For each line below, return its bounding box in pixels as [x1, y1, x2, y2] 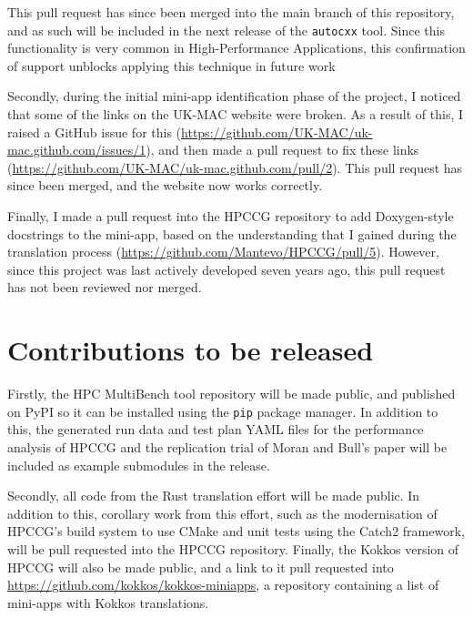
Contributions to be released [7, 331, 374, 369]
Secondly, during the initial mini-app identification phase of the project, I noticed [7, 86, 461, 106]
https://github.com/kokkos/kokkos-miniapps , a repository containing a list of [7, 575, 439, 594]
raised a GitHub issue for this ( [7, 122, 182, 141]
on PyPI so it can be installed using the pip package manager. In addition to [7, 401, 438, 420]
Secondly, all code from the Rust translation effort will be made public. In [7, 486, 420, 505]
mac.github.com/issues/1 [7, 140, 146, 159]
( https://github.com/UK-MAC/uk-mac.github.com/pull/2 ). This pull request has [7, 157, 463, 177]
